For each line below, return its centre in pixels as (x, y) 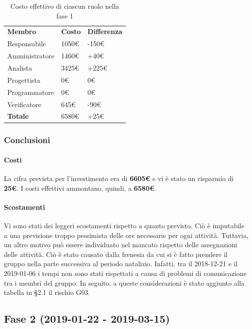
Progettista (24, 80)
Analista (20, 67)
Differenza (105, 31)
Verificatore (25, 104)
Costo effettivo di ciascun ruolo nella (65, 6)
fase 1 (65, 15)
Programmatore (31, 92)
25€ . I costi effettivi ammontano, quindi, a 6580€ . (80, 188)
